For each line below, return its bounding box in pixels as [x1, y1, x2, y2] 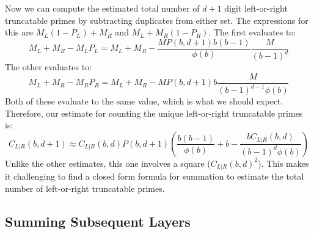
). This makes [258, 156, 309, 169]
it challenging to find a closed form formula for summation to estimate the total [5, 170, 304, 183]
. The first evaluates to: [208, 26, 296, 38]
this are [5, 26, 34, 38]
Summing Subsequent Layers [5, 212, 191, 230]
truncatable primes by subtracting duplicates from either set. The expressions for [5, 13, 309, 26]
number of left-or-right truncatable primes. [5, 182, 165, 195]
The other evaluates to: [5, 60, 92, 73]
